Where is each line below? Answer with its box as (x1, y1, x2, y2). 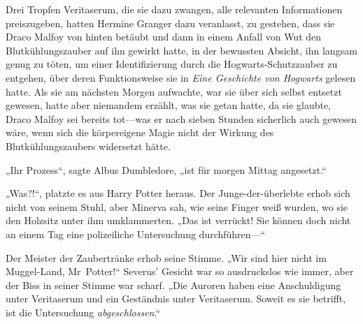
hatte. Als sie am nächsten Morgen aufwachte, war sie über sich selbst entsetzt (6, 84, 342, 98)
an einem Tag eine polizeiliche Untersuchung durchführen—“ (6, 226, 266, 241)
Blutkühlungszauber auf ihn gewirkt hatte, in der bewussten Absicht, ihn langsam (6, 43, 357, 57)
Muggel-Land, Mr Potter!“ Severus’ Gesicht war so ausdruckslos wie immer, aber (6, 264, 354, 279)
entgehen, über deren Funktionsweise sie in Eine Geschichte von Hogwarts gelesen (6, 70, 356, 84)
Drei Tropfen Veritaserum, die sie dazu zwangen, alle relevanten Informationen (6, 2, 343, 16)
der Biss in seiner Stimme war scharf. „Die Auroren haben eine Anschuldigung (6, 277, 341, 292)
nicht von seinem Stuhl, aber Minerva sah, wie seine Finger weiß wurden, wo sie (6, 199, 348, 214)
